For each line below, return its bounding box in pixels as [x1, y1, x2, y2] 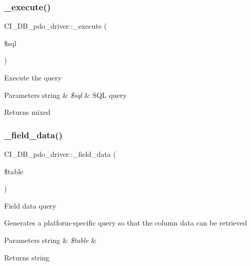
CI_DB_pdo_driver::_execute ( [4, 21, 107, 31]
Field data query [4, 200, 56, 211]
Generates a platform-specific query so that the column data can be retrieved [4, 217, 247, 228]
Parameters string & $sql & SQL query [4, 89, 127, 100]
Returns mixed [4, 107, 51, 117]
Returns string [4, 252, 50, 262]
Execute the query [4, 72, 62, 83]
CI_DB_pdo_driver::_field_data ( [4, 149, 116, 159]
